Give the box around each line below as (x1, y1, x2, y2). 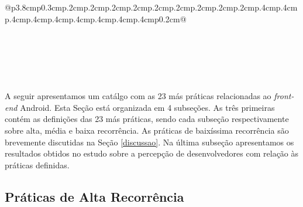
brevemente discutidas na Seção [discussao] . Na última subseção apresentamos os (5, 135, 294, 148)
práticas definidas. (5, 158, 70, 171)
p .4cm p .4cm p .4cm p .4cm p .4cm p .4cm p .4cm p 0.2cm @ (5, 12, 187, 25)
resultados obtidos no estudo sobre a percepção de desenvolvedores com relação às (5, 147, 299, 160)
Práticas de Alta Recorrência (5, 187, 184, 205)
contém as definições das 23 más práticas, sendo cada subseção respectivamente (5, 113, 289, 125)
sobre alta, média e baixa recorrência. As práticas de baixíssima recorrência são (5, 124, 289, 136)
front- (274, 90, 294, 102)
